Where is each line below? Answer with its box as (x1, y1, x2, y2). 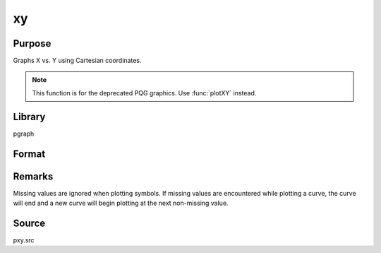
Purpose (13, 37, 52, 49)
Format (13, 148, 46, 160)
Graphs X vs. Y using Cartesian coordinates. (13, 57, 142, 65)
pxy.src (13, 235, 35, 244)
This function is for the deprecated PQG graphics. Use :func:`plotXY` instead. (32, 88, 257, 97)
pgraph (13, 129, 35, 138)
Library (13, 110, 46, 123)
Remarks (13, 170, 54, 182)
